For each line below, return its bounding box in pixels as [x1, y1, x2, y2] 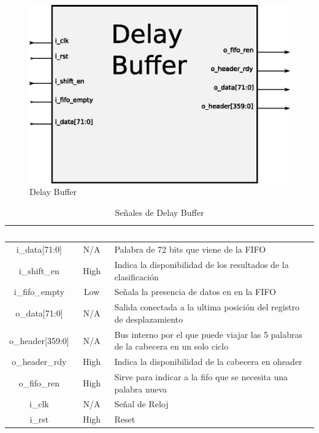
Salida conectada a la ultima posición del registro [114, 301, 300, 313]
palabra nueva [114, 382, 167, 395]
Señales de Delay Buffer [115, 205, 204, 218]
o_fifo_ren [18, 376, 60, 389]
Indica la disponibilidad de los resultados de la [114, 258, 289, 271]
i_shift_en [18, 264, 60, 277]
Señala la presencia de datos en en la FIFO [114, 285, 276, 298]
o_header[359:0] [9, 334, 69, 347]
